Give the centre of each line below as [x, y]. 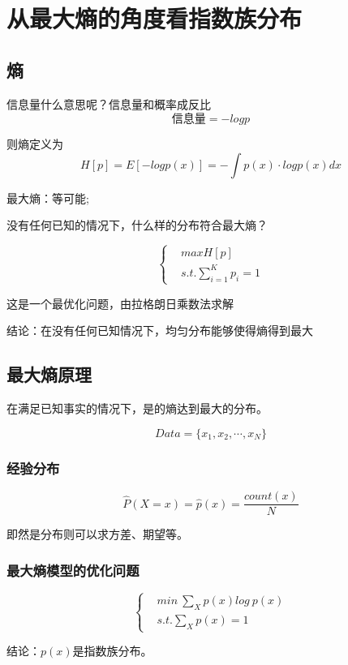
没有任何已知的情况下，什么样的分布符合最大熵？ [137, 225]
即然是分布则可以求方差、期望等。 [97, 534]
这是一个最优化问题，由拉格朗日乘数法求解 [120, 303]
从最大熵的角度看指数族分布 [155, 18]
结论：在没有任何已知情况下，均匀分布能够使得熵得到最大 [160, 330]
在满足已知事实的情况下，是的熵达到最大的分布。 [137, 408]
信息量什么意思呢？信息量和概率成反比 [109, 103]
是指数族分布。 [112, 651]
